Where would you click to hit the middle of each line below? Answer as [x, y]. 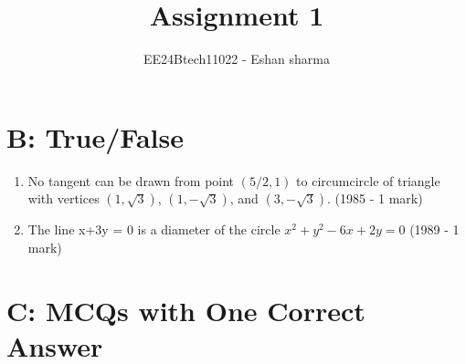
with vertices [64, 198]
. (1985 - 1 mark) [375, 198]
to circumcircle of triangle [368, 180]
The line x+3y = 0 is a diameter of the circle [154, 229]
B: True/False [95, 136]
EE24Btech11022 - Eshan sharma [237, 59]
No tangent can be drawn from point [131, 180]
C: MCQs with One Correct [186, 310]
